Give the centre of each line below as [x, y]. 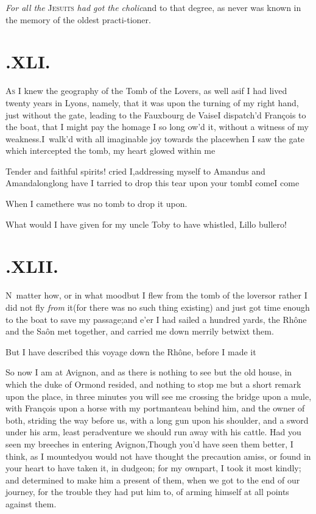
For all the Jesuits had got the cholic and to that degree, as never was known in [153, 7]
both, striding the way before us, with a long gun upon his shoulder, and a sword [157, 420]
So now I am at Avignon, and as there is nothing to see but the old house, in [149, 372]
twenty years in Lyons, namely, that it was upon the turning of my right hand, [152, 102]
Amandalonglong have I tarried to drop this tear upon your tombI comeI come [153, 183]
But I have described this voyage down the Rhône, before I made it [131, 351]
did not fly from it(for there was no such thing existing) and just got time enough [158, 307]
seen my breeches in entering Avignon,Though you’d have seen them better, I [149, 443]
